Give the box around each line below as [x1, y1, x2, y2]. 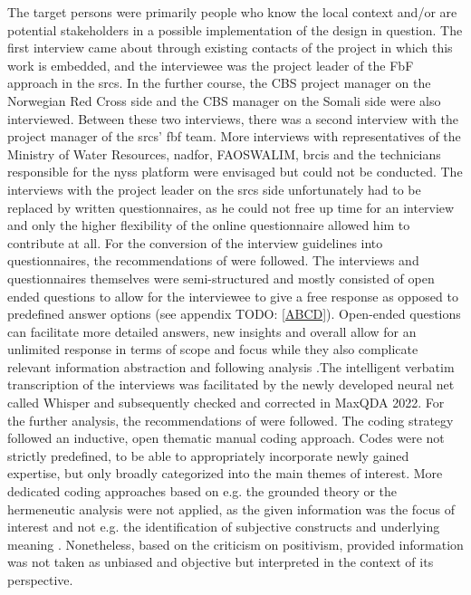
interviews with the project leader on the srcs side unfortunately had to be [7, 179, 421, 198]
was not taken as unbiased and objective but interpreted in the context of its [7, 552, 434, 571]
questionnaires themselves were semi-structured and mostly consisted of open [7, 268, 435, 287]
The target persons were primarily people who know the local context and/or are [7, 3, 457, 21]
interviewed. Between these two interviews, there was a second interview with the [7, 109, 458, 128]
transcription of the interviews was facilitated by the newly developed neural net [7, 375, 455, 394]
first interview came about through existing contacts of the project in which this [7, 38, 453, 57]
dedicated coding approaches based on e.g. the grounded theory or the [7, 482, 398, 501]
